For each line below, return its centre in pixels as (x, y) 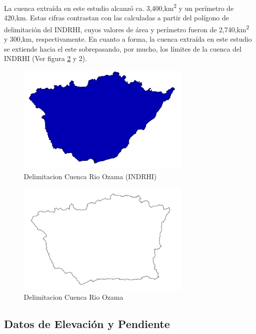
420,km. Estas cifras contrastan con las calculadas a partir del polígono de (117, 18)
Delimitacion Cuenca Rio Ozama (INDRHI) (90, 176)
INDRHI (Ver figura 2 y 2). (46, 58)
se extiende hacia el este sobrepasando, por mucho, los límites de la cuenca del (123, 48)
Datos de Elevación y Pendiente (87, 323)
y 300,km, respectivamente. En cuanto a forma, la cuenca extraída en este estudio (128, 39)
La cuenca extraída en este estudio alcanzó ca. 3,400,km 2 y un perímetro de (119, 7)
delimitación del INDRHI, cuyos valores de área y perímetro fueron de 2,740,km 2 (127, 28)
